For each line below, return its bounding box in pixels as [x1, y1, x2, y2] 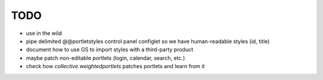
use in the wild [26, 30, 62, 37]
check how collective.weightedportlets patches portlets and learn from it [26, 63, 205, 70]
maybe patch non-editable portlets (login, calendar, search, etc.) [26, 54, 185, 62]
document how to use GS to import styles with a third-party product [26, 46, 194, 53]
